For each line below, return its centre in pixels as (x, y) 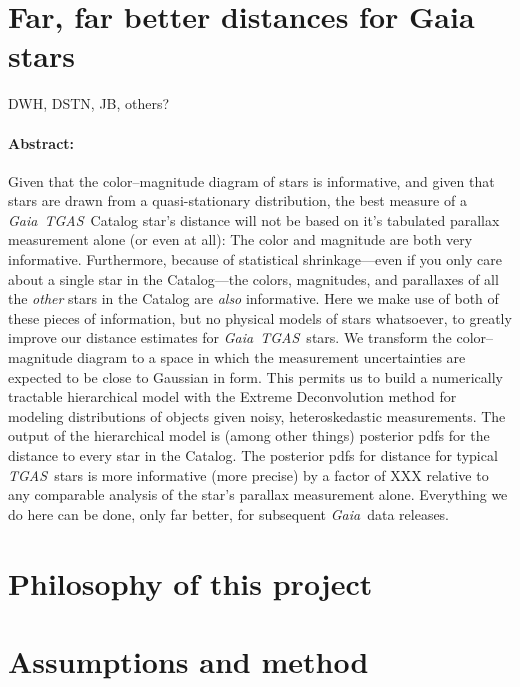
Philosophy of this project (190, 582)
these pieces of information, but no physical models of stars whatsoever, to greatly (260, 317)
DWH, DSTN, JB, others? (89, 103)
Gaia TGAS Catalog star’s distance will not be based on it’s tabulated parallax (254, 219)
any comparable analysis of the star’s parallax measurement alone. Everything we (258, 494)
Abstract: (41, 142)
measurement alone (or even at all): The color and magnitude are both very (240, 239)
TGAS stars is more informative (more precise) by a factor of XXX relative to (248, 474)
